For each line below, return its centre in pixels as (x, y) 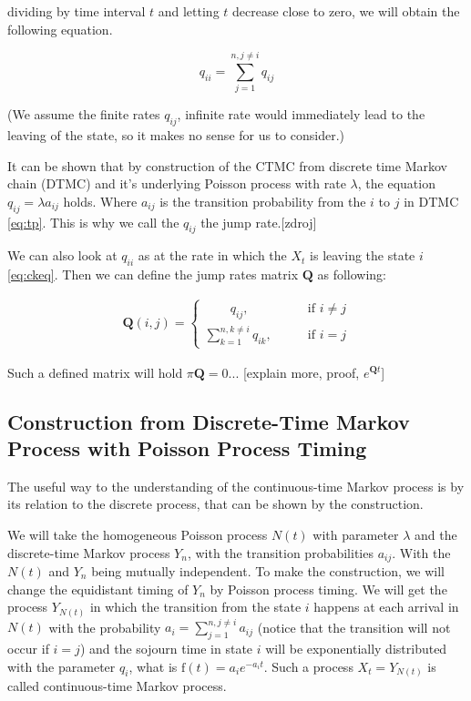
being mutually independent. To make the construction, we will (268, 570)
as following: (352, 274)
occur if (28, 648)
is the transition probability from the (263, 201)
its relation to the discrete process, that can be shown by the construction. (215, 504)
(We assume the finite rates (84, 114)
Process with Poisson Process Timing (187, 447)
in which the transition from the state (195, 607)
